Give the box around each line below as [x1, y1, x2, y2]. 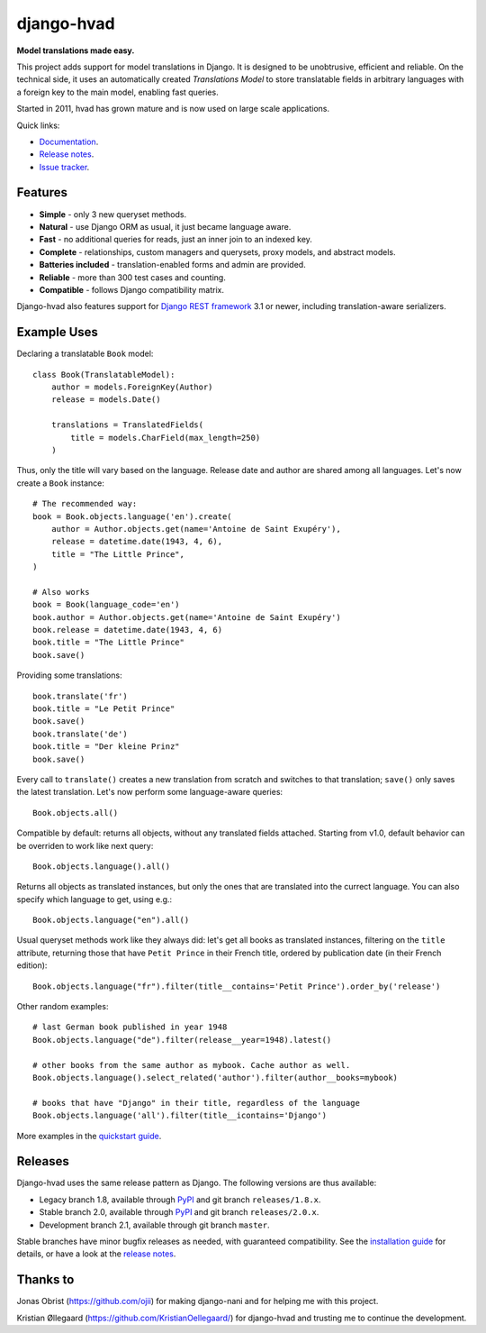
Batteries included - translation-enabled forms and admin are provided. [39, 260, 306, 270]
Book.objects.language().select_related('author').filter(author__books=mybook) [32, 1073, 399, 1082]
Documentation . [39, 136, 99, 147]
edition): [16, 960, 48, 971]
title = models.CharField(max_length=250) [70, 433, 261, 443]
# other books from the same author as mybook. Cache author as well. [32, 1060, 351, 1070]
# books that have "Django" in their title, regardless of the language [32, 1098, 360, 1108]
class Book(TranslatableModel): [32, 370, 175, 379]
